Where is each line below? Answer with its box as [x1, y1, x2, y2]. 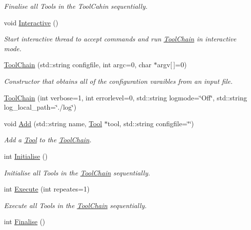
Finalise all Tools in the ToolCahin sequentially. [4, 1, 148, 11]
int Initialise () [4, 151, 48, 161]
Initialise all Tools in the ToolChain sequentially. [4, 167, 150, 177]
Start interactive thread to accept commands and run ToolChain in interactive [4, 34, 236, 44]
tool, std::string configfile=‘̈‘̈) [107, 118, 194, 128]
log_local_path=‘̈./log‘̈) [4, 102, 77, 112]
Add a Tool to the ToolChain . [4, 134, 92, 145]
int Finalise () [4, 216, 45, 227]
